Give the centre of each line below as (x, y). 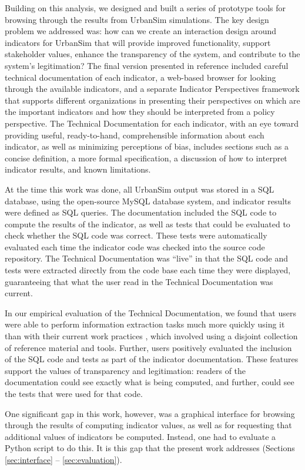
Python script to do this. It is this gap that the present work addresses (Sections (150, 448)
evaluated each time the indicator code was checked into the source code (135, 246)
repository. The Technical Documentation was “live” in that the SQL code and (147, 258)
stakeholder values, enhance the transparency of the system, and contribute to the (152, 54)
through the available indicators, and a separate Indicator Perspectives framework (152, 89)
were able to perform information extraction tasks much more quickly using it (145, 324)
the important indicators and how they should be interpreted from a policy (140, 112)
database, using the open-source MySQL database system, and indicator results (148, 201)
